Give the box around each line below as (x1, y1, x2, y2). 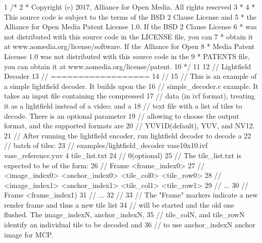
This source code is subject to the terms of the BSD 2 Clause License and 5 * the (4, 11, 256, 22)
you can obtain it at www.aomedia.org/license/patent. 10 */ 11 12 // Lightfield (4, 61, 251, 71)
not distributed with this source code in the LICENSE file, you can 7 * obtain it (4, 31, 253, 41)
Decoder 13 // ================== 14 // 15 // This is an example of (4, 71, 256, 81)
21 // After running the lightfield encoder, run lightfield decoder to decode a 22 (4, 130, 251, 140)
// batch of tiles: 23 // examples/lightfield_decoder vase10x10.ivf (4, 140, 208, 151)
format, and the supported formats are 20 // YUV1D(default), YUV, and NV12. (4, 120, 255, 131)
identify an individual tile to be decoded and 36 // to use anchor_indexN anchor (4, 219, 255, 230)
